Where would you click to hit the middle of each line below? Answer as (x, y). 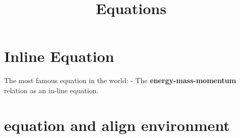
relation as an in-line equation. (51, 90)
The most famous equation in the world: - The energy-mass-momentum (120, 80)
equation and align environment (117, 125)
